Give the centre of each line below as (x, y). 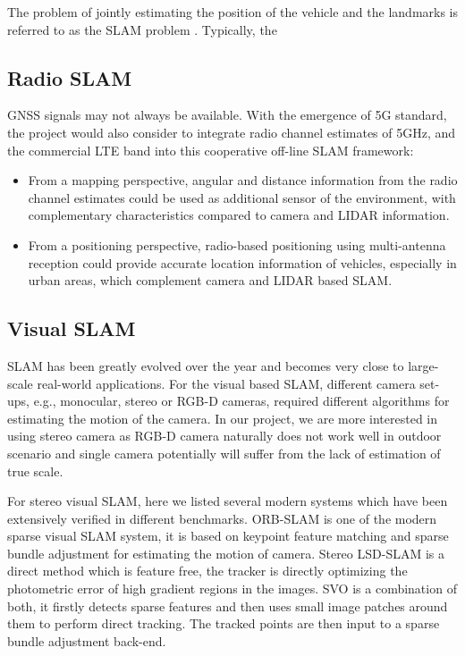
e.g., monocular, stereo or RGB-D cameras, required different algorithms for (241, 401)
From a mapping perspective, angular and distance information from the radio (243, 180)
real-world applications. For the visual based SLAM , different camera (226, 383)
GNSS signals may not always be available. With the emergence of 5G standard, (227, 115)
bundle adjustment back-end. (87, 640)
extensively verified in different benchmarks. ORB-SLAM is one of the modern (222, 518)
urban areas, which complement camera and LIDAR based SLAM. (210, 280)
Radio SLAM (70, 77)
